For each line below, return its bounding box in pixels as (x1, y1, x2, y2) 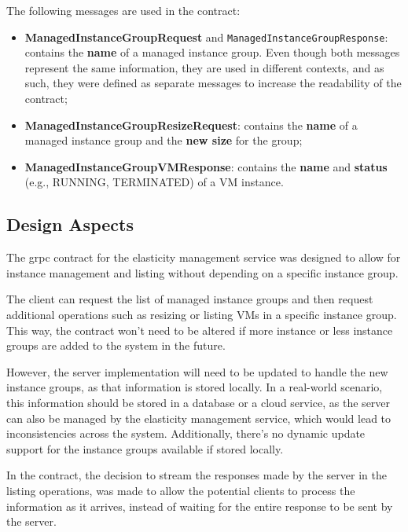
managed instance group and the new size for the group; (24, 132, 303, 149)
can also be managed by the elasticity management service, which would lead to (6, 409, 391, 426)
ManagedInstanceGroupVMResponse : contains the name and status (24, 158, 388, 174)
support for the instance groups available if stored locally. (6, 440, 284, 457)
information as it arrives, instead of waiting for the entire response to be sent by (6, 497, 393, 514)
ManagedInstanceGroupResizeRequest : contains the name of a (24, 116, 358, 133)
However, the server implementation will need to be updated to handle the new (6, 363, 388, 380)
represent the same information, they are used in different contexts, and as (24, 59, 384, 75)
